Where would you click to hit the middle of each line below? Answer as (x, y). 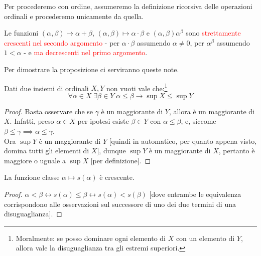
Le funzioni (21, 33)
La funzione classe (32, 177)
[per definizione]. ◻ (121, 160)
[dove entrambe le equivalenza (195, 194)
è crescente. (117, 177)
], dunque (111, 151)
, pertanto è (237, 151)
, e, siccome (199, 121)
